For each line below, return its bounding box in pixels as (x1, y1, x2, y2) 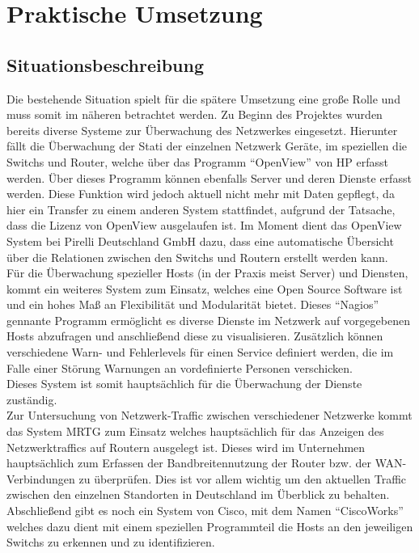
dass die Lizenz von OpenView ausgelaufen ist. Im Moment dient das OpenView (6, 217, 402, 234)
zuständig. (6, 390, 57, 407)
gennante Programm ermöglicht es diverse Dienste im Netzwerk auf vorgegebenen (6, 311, 410, 328)
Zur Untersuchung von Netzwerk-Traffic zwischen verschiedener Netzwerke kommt (6, 407, 413, 424)
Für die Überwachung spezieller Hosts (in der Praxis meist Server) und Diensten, (6, 264, 408, 281)
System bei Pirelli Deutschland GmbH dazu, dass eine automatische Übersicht (6, 232, 394, 249)
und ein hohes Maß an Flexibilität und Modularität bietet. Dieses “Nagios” (6, 296, 379, 313)
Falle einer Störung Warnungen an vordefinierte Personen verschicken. (6, 359, 353, 376)
